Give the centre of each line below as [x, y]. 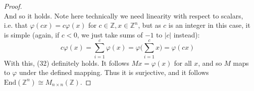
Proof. [13, 6]
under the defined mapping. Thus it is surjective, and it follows [114, 72]
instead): [187, 34]
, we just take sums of [110, 34]
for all [183, 63]
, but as [149, 25]
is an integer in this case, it [210, 25]
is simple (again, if [32, 34]
